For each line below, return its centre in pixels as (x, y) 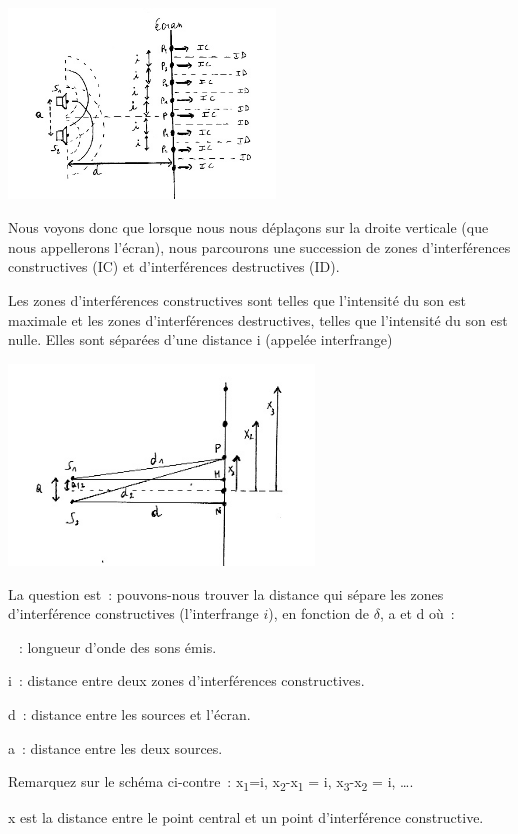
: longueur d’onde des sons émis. (117, 646)
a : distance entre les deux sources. (115, 747)
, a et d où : (417, 613)
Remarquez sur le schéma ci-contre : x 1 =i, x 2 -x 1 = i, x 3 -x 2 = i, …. (211, 782)
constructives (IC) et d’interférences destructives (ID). (174, 266)
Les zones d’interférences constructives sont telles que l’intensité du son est (237, 299)
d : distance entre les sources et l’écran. (129, 713)
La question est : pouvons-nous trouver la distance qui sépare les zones (226, 593)
